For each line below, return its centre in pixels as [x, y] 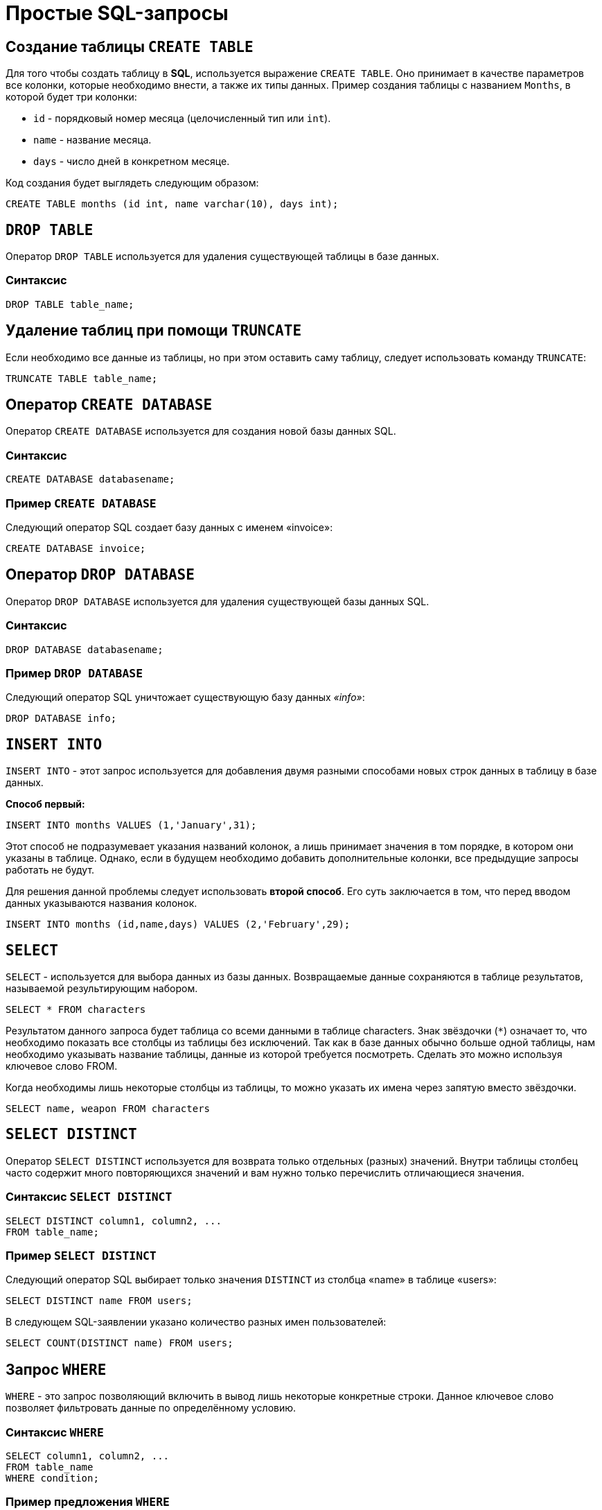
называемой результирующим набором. [102, 988]
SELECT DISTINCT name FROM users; [99, 1301]
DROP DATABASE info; [61, 719]
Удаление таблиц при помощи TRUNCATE [154, 331]
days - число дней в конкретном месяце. [132, 162]
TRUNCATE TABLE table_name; [82, 378]
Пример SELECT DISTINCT [81, 1255]
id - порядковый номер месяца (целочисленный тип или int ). [182, 119]
